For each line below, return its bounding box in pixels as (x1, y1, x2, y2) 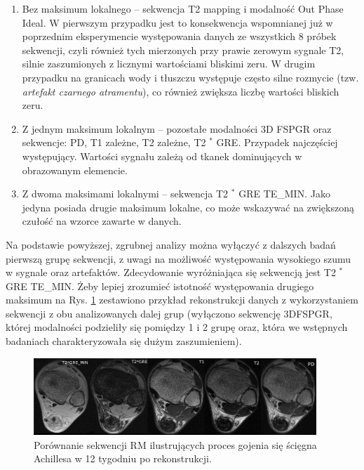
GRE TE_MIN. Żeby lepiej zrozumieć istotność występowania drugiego (6, 278, 314, 293)
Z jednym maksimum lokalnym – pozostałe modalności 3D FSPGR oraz (22, 121, 332, 136)
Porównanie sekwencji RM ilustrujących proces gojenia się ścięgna (34, 437, 317, 452)
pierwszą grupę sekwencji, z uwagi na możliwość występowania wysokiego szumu (6, 251, 351, 266)
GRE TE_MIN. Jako (238, 186, 330, 201)
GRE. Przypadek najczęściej (216, 135, 338, 150)
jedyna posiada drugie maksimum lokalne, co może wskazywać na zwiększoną (22, 200, 354, 214)
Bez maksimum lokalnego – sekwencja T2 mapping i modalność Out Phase (22, 1, 344, 15)
